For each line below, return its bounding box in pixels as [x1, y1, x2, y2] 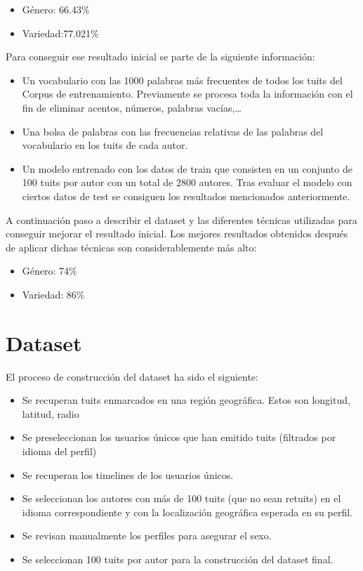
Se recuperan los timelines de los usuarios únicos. [22, 467, 234, 482]
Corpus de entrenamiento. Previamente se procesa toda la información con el [22, 86, 353, 101]
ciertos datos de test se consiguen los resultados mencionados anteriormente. [22, 188, 350, 203]
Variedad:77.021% [22, 25, 99, 40]
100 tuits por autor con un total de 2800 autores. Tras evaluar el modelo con [22, 175, 352, 190]
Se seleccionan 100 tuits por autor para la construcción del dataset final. [22, 551, 334, 566]
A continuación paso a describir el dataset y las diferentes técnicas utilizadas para [6, 212, 357, 227]
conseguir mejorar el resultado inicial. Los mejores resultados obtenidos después [6, 226, 348, 241]
